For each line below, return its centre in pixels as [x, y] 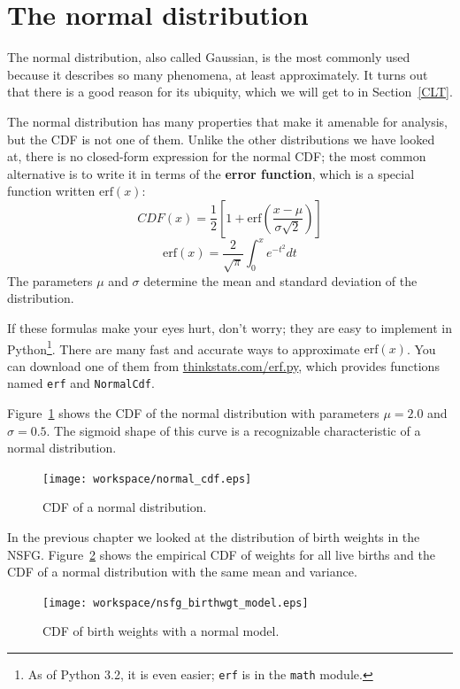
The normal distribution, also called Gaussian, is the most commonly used [209, 57]
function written [51, 191]
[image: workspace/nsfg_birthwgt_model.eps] [176, 603]
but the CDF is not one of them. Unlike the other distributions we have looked [221, 139]
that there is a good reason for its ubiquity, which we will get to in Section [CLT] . [230, 92]
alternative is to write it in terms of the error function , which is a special [211, 173]
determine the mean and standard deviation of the [280, 280]
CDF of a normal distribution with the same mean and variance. [182, 572]
